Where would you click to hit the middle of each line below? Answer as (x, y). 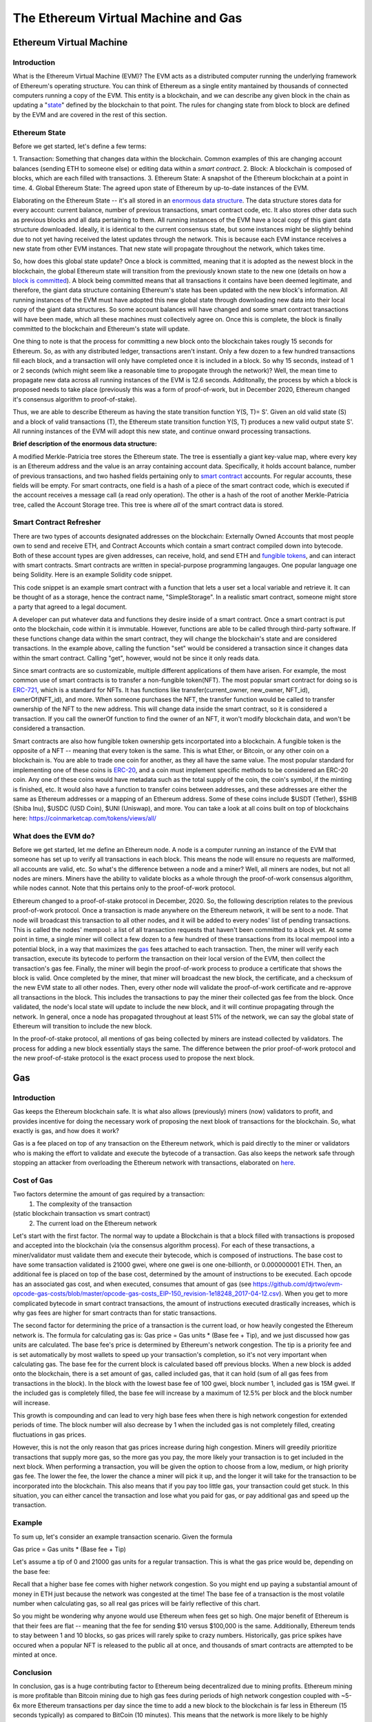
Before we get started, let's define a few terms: (80, 146)
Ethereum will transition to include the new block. (83, 1026)
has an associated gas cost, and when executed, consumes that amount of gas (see (132, 1284)
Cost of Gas (33, 1180)
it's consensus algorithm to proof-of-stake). (75, 399)
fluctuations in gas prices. (49, 1434)
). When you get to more (313, 1294)
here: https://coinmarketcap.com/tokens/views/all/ (84, 818)
